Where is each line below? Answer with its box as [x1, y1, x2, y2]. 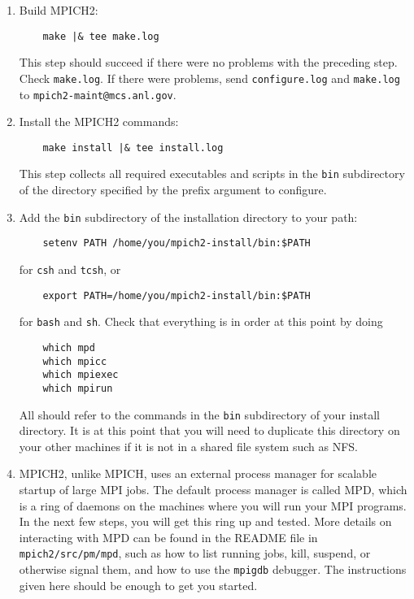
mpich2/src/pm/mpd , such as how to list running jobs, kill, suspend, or [19, 545, 371, 562]
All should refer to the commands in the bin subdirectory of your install [19, 406, 380, 423]
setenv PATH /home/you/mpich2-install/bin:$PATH [42, 237, 311, 250]
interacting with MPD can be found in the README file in [19, 528, 318, 545]
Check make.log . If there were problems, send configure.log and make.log [19, 69, 400, 86]
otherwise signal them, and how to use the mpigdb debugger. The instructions [19, 561, 407, 578]
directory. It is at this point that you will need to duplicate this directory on [19, 422, 400, 439]
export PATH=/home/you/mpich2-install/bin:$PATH [42, 289, 311, 302]
